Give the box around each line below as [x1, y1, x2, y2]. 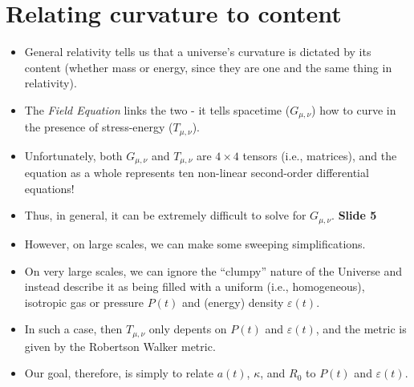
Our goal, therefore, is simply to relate [24, 365, 213, 381]
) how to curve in [311, 101, 396, 118]
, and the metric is [315, 320, 407, 337]
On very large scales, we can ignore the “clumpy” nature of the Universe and [24, 262, 402, 279]
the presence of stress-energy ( [24, 119, 173, 135]
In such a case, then [24, 320, 123, 337]
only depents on [148, 320, 227, 337]
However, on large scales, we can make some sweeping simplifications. [24, 235, 366, 252]
